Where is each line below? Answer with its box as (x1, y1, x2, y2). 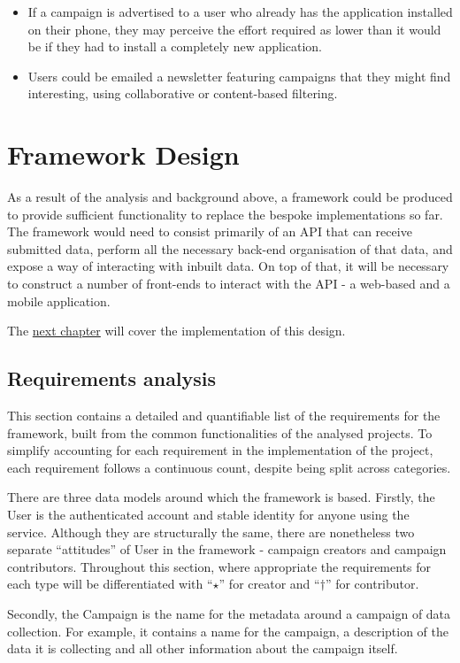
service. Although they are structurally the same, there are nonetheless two (7, 522, 415, 541)
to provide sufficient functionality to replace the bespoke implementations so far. (7, 204, 443, 223)
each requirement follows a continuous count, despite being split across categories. (7, 458, 451, 476)
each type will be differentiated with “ (7, 574, 213, 593)
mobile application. (7, 291, 111, 310)
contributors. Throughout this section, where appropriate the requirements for (7, 557, 432, 575)
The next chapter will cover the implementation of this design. (7, 321, 346, 340)
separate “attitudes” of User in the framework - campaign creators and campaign (7, 540, 447, 559)
